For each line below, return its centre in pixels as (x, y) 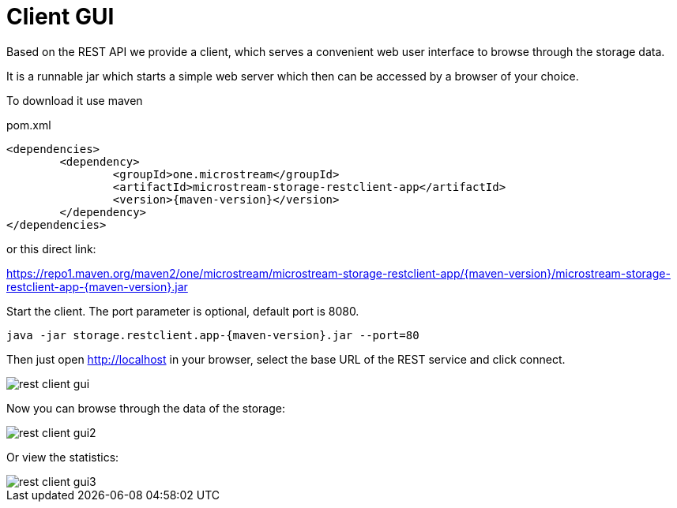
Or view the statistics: (63, 457)
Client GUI (60, 17)
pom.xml (29, 125)
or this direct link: (51, 248)
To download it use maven (75, 100)
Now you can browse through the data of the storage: (146, 408)
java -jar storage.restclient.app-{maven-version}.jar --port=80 (213, 335)
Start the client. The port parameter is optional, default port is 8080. (183, 311)
